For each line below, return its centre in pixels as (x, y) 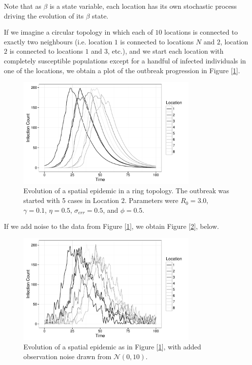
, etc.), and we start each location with (165, 51)
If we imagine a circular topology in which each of (78, 32)
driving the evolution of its (44, 15)
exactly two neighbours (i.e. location (58, 41)
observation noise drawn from (68, 356)
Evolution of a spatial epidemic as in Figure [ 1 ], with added (112, 347)
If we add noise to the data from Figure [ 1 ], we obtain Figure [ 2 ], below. (112, 226)
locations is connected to (201, 32)
